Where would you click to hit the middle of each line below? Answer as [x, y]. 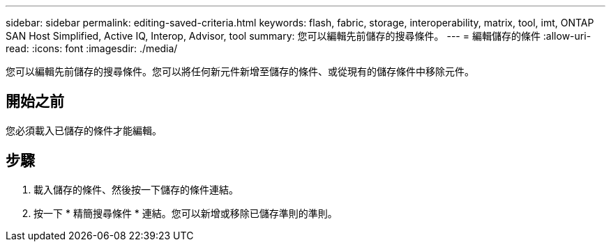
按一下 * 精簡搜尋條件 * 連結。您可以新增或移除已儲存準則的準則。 [186, 213]
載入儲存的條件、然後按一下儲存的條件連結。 [136, 189]
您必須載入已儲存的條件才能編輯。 [84, 130]
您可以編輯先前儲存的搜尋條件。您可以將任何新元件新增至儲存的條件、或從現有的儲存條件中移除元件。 [240, 71]
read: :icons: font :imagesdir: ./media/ [92, 48]
